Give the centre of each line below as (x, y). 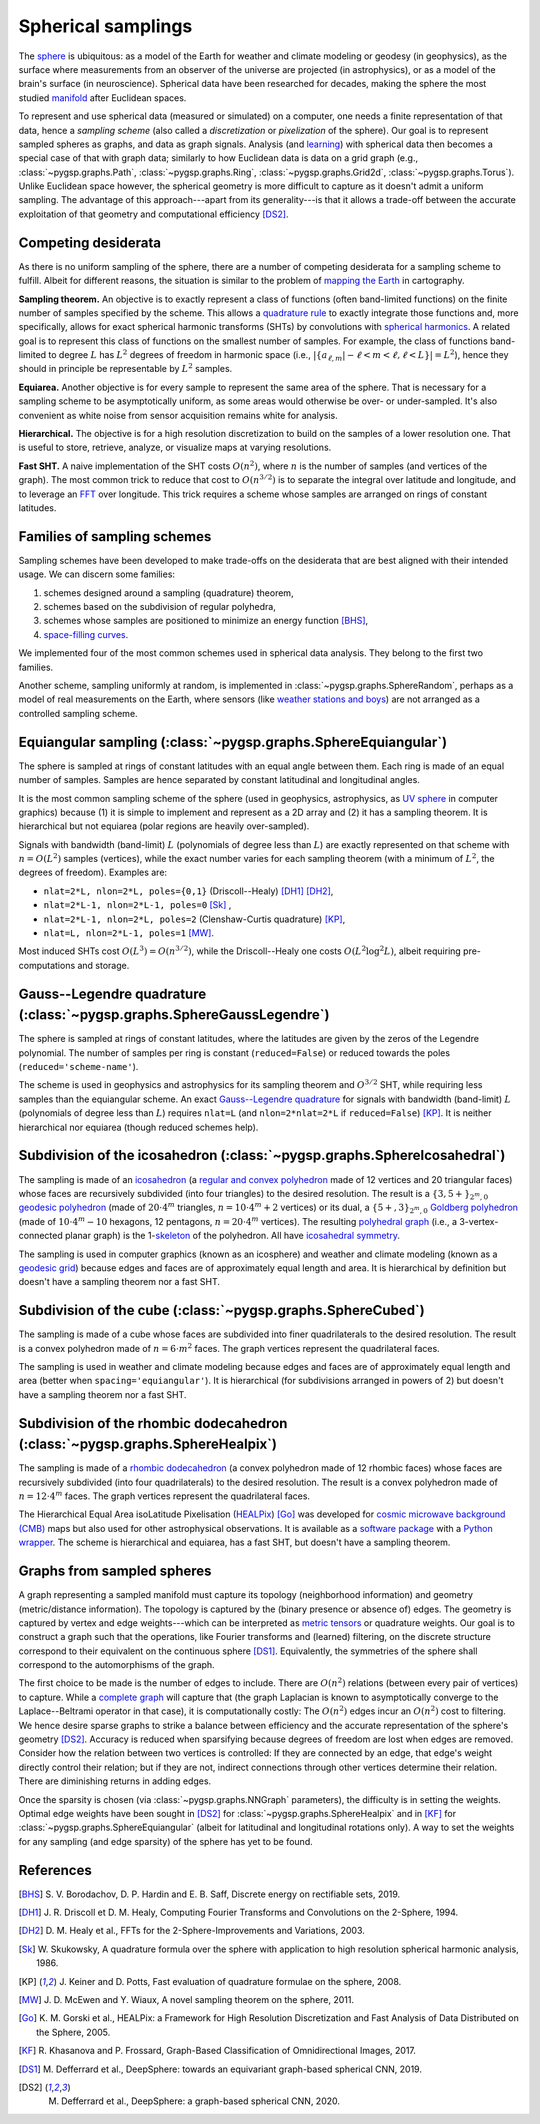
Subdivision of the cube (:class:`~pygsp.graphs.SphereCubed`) (221, 1310)
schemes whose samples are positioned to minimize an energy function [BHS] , (206, 621)
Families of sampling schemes (115, 536)
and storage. (103, 965)
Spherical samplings (105, 26)
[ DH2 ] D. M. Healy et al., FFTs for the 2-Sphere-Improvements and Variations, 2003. (191, 1931)
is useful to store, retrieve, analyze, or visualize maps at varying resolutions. (175, 447)
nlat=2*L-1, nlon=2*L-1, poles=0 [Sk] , (137, 905)
